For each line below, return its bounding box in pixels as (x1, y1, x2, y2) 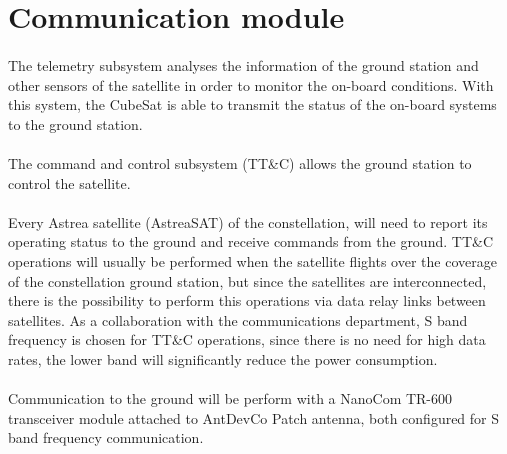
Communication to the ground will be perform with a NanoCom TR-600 (8, 388, 453, 409)
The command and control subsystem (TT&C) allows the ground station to (8, 152, 472, 173)
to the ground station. (8, 113, 143, 134)
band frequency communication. (8, 427, 204, 448)
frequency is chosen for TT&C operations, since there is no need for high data (8, 329, 486, 350)
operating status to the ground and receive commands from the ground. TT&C (8, 231, 493, 252)
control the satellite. (8, 172, 131, 193)
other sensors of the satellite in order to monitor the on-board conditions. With (8, 74, 494, 95)
